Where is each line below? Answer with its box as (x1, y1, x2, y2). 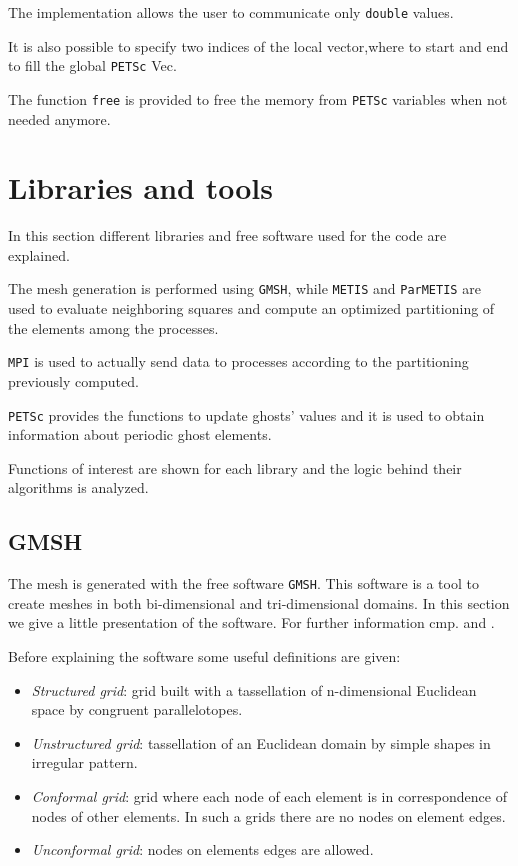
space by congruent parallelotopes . (31, 699, 243, 720)
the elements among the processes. (8, 317, 219, 338)
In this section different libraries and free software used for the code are (8, 225, 447, 246)
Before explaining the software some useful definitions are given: (8, 646, 401, 667)
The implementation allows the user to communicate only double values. (8, 2, 454, 22)
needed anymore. (8, 108, 111, 129)
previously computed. (8, 370, 139, 391)
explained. (8, 244, 70, 265)
